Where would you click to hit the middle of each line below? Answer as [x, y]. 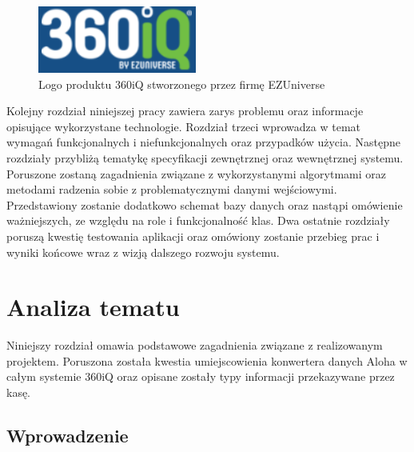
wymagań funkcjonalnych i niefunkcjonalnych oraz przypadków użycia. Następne [203, 142]
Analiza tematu [93, 307]
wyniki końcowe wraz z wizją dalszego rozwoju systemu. [143, 252]
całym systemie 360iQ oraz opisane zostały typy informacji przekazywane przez [201, 376]
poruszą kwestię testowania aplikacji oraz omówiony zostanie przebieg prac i [193, 236]
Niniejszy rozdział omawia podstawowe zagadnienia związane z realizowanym [195, 345]
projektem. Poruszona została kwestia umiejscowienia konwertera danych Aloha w [207, 360]
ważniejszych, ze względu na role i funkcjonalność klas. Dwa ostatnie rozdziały [198, 220]
